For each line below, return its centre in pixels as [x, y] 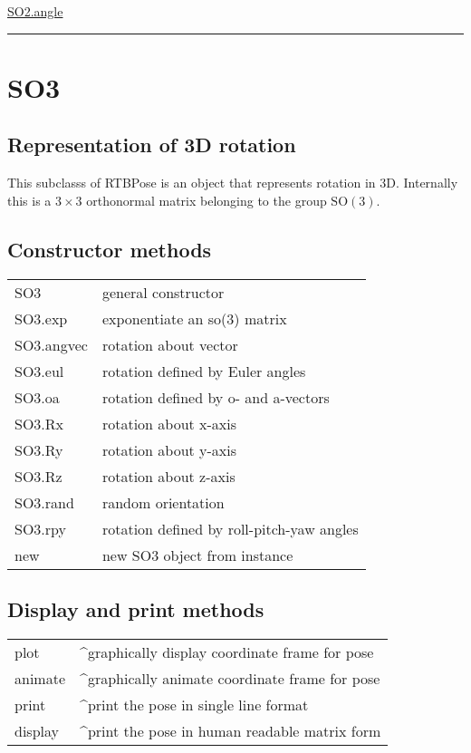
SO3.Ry [39, 449]
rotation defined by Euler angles [204, 371]
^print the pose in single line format [194, 704]
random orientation [163, 502]
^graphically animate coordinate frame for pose [230, 678]
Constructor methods [110, 249]
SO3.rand [44, 502]
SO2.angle [35, 11]
